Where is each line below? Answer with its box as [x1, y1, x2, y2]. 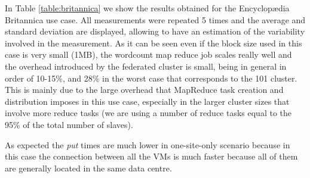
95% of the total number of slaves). [5, 118, 133, 130]
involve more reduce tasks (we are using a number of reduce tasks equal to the [5, 107, 292, 119]
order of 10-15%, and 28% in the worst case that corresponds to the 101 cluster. [5, 71, 297, 84]
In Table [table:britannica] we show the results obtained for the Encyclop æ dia [5, 2, 290, 14]
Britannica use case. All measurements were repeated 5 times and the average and [5, 13, 306, 26]
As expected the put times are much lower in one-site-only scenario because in [5, 138, 290, 151]
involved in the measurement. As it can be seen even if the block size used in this [5, 36, 302, 49]
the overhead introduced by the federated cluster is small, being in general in [5, 60, 287, 72]
